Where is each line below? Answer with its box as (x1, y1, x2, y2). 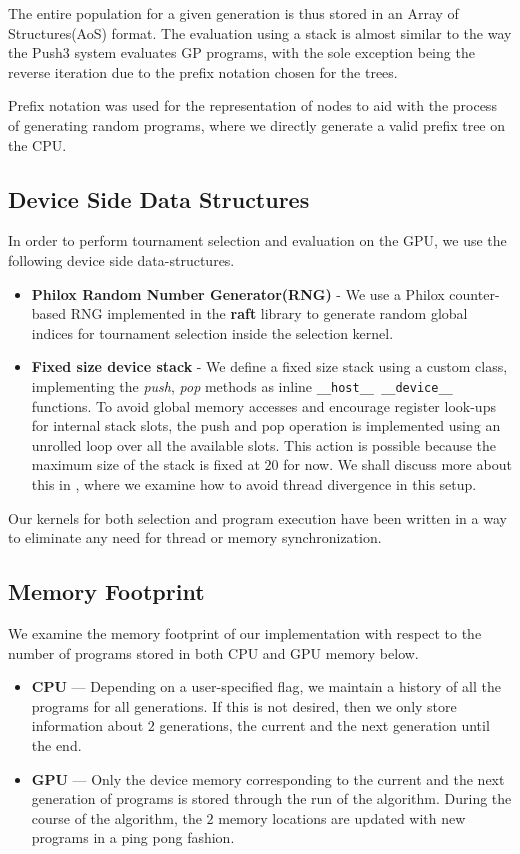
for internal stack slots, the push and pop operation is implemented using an (31, 415, 501, 436)
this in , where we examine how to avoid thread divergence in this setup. (31, 473, 477, 494)
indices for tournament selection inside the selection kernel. (31, 322, 394, 343)
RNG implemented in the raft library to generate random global (70, 303, 468, 324)
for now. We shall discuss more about (283, 454, 512, 475)
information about (31, 715, 144, 736)
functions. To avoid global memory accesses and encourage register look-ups (31, 395, 496, 416)
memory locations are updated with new (218, 807, 466, 828)
